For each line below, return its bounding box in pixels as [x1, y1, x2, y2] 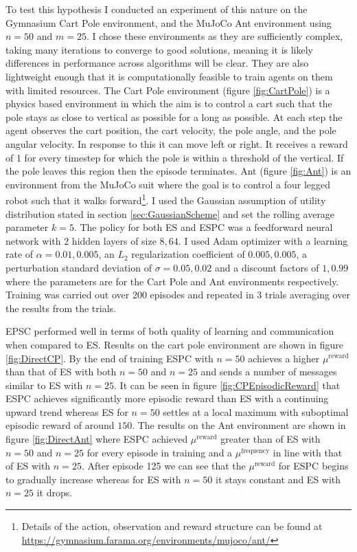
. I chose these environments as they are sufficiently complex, [86, 29, 343, 43]
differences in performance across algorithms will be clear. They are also [5, 56, 309, 70]
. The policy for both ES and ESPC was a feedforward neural [73, 220, 333, 234]
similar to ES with [5, 377, 83, 392]
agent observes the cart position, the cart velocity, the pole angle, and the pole [5, 123, 336, 137]
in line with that [273, 445, 343, 459]
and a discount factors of [215, 260, 319, 274]
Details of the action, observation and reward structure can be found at [21, 519, 323, 533]
